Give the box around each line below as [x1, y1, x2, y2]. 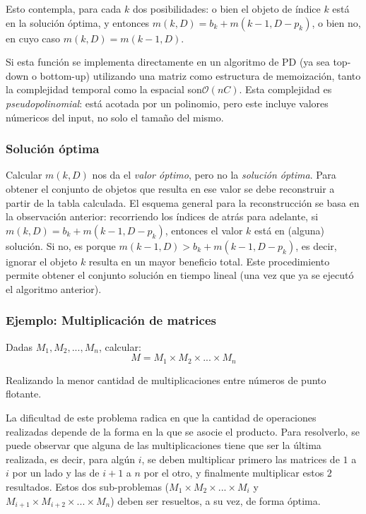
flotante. [6, 386, 42, 401]
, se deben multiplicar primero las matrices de [141, 451, 340, 466]
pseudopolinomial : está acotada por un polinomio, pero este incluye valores [6, 95, 329, 110]
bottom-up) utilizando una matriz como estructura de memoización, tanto [40, 68, 361, 83]
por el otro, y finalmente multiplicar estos [143, 465, 324, 480]
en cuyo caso [6, 30, 61, 45]
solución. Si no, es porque [6, 238, 116, 253]
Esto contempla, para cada [6, 1, 122, 16]
